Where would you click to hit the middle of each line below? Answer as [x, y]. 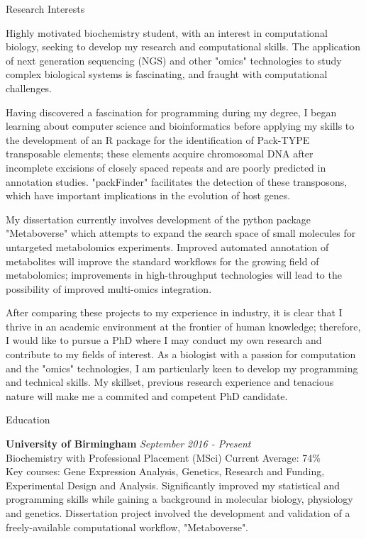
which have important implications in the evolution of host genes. [148, 195]
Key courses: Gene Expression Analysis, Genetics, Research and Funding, [165, 471]
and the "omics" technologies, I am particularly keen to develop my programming [182, 368]
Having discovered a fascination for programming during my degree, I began [171, 112]
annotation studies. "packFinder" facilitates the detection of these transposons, [177, 181]
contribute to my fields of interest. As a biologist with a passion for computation [181, 354]
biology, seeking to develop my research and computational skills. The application [183, 46]
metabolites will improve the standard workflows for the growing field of [162, 261]
